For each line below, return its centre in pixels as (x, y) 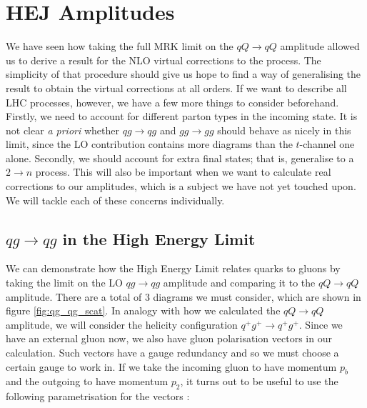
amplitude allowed (320, 46)
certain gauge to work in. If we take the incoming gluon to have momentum (171, 366)
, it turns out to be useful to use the (259, 381)
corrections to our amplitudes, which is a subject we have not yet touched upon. (181, 186)
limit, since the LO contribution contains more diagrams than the (149, 144)
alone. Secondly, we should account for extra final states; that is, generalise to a (180, 158)
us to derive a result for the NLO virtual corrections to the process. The (164, 60)
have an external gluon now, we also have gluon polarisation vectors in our (169, 338)
